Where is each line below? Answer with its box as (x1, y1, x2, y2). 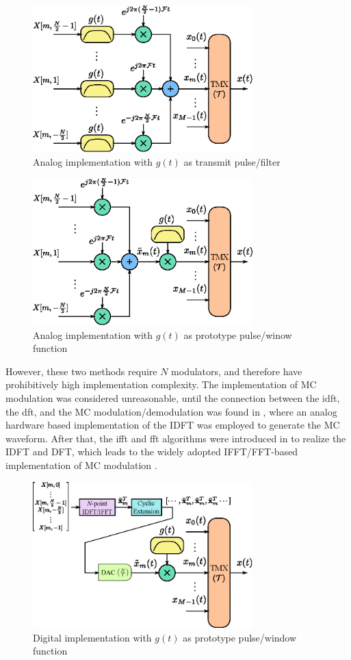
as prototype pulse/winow (183, 327, 292, 342)
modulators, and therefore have (171, 364, 302, 378)
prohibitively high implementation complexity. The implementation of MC (5, 377, 317, 392)
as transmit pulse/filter (183, 154, 281, 168)
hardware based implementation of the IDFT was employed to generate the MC (5, 418, 340, 432)
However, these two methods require (5, 364, 157, 378)
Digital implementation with (33, 630, 152, 644)
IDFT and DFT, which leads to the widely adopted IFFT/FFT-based (5, 444, 298, 459)
